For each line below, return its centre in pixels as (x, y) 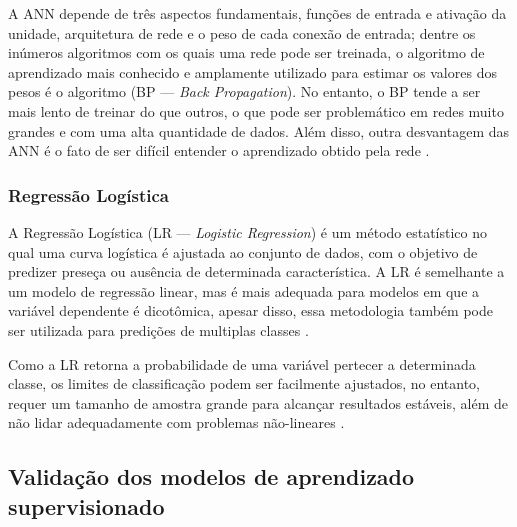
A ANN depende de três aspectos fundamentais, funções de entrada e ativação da (257, 13)
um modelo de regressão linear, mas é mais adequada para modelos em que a (244, 290)
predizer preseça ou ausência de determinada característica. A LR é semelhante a (256, 271)
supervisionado (86, 505)
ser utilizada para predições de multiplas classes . (158, 329)
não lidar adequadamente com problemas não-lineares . (176, 422)
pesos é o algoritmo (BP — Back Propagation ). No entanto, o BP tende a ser (244, 91)
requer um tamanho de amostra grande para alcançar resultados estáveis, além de (258, 402)
